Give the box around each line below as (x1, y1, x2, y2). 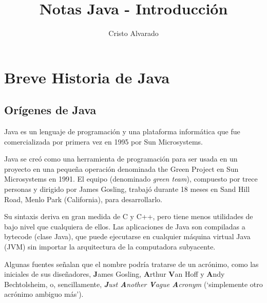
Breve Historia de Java (4, 66, 170, 87)
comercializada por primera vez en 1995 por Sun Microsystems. (4, 136, 203, 147)
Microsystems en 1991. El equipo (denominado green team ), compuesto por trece (4, 173, 258, 184)
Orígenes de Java (4, 102, 97, 118)
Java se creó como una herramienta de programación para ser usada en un (4, 153, 238, 164)
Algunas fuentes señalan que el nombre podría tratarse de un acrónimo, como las (4, 258, 259, 269)
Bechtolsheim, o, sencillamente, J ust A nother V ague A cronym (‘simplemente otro (4, 278, 263, 289)
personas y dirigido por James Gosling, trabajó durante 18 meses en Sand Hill (4, 184, 250, 194)
